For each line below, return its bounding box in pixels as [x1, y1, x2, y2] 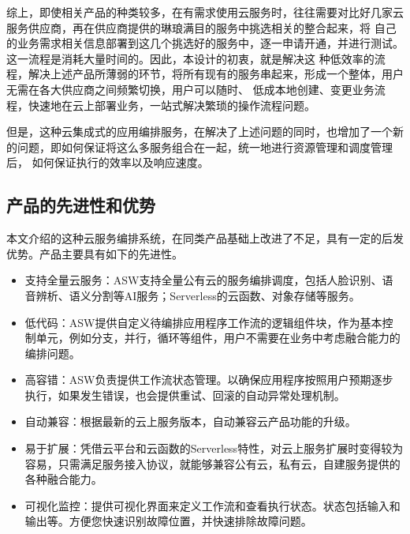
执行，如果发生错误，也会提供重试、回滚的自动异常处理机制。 [24, 386, 345, 403]
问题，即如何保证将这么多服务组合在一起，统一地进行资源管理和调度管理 [17, 138, 393, 155]
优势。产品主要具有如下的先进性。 [6, 245, 183, 261]
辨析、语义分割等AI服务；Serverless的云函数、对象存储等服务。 [35, 287, 360, 303]
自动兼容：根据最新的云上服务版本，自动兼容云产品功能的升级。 [24, 413, 356, 430]
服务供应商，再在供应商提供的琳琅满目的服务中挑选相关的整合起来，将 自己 [6, 19, 397, 36]
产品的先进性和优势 [6, 193, 155, 217]
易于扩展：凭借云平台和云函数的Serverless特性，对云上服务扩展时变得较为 [24, 440, 404, 457]
